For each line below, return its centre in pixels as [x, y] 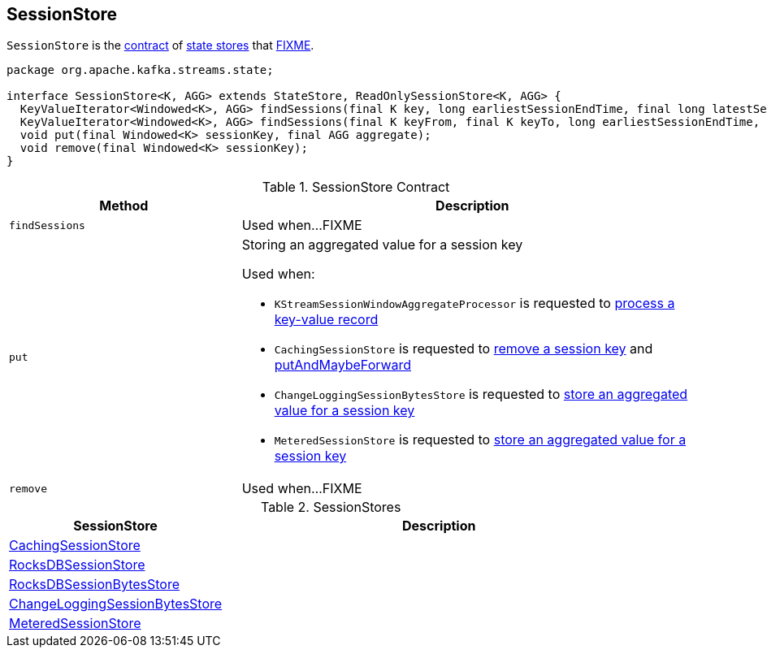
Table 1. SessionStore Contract [356, 187]
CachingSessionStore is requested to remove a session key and [464, 349]
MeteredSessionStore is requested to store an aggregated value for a [480, 440]
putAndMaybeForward [343, 365]
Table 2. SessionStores [331, 507]
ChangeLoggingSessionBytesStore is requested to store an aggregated [481, 394]
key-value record [326, 320]
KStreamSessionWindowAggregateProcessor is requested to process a [474, 303]
